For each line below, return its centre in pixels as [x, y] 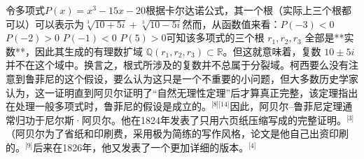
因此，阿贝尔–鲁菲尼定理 [286, 106]
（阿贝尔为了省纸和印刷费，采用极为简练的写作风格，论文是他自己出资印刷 [177, 133]
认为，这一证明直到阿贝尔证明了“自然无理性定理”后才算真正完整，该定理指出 [182, 92]
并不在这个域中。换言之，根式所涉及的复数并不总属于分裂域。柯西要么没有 [177, 65]
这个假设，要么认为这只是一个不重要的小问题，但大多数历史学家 [211, 78]
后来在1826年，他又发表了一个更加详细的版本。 [141, 147]
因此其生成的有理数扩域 [89, 51]
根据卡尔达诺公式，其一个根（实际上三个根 [244, 10]
